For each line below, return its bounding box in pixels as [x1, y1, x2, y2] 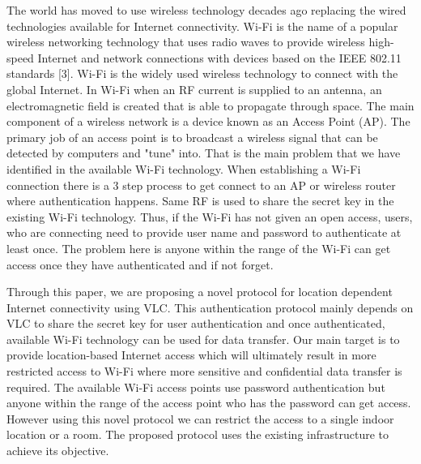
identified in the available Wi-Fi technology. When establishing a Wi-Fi [6, 160, 361, 177]
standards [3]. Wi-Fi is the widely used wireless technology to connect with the [6, 65, 398, 82]
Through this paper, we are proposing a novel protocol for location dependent [6, 283, 393, 300]
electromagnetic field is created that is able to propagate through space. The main [6, 97, 415, 114]
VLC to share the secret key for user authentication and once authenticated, [6, 315, 385, 332]
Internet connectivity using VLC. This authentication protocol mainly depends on [6, 299, 414, 316]
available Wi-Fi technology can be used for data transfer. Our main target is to [6, 330, 400, 347]
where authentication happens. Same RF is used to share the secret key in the [6, 192, 394, 209]
